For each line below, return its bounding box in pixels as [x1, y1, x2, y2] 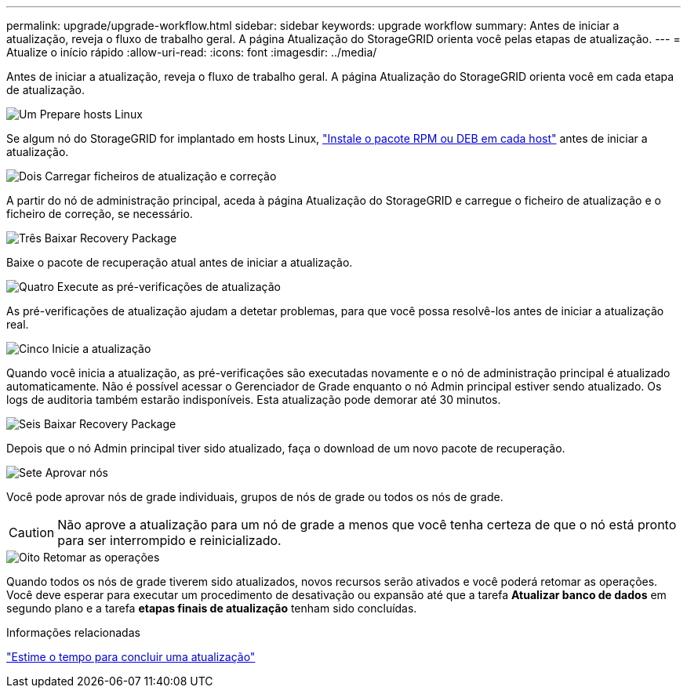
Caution [9, 525, 55, 540]
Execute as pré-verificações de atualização [56, 280, 281, 293]
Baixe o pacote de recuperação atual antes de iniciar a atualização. [6, 256, 353, 269]
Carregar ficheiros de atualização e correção [45, 169, 277, 183]
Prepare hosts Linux [39, 107, 143, 121]
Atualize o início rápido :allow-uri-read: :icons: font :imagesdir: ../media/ [6, 45, 377, 59]
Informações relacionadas [6, 626, 140, 639]
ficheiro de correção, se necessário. [6, 207, 193, 220]
